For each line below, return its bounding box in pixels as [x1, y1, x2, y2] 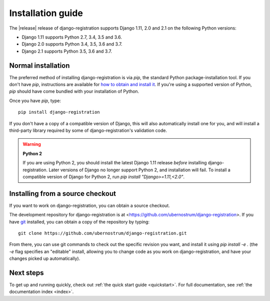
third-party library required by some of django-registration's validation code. [9, 127, 167, 133]
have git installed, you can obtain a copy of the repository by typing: [9, 218, 150, 225]
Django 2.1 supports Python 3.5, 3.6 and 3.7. [21, 48, 112, 54]
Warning [22, 141, 41, 147]
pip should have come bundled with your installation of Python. [9, 88, 139, 95]
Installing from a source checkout [9, 189, 116, 198]
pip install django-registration [18, 109, 100, 115]
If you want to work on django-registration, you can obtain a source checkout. [9, 202, 170, 208]
